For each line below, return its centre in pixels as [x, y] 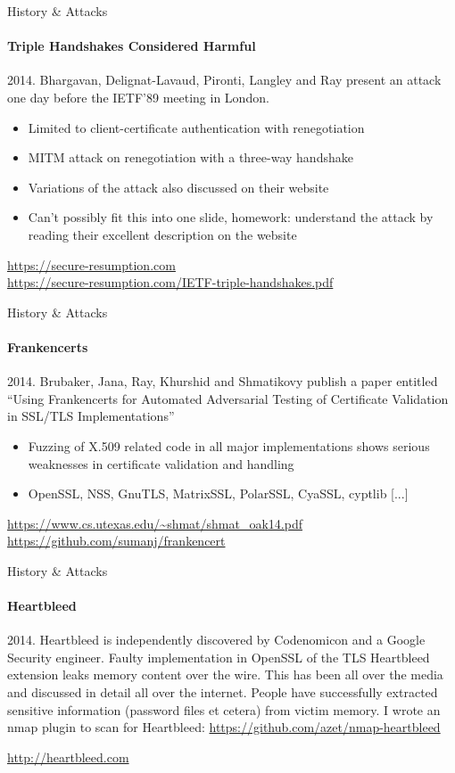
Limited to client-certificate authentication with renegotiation [196, 127]
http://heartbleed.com [68, 757]
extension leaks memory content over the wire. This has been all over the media [225, 674]
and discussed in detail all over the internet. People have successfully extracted [223, 692]
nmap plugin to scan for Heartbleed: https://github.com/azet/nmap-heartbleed [224, 727]
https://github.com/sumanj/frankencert [116, 541]
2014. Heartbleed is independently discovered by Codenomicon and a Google [216, 640]
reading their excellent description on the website [162, 234]
